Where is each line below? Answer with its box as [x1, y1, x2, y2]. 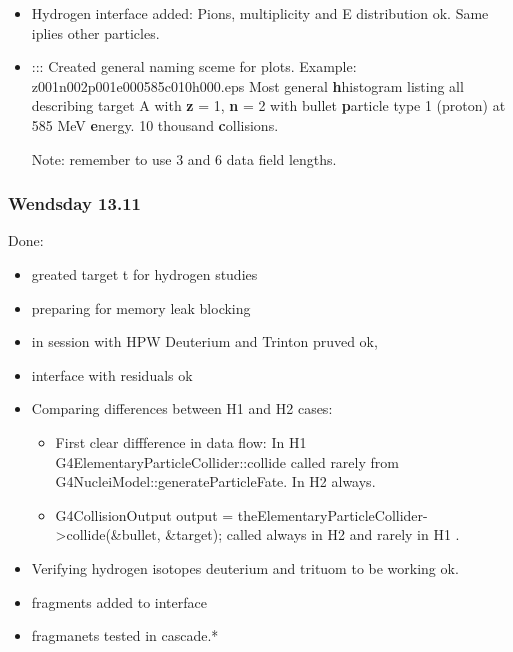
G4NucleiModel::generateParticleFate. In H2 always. [55, 471, 376, 492]
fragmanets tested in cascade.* [31, 625, 219, 646]
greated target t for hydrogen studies [31, 263, 258, 284]
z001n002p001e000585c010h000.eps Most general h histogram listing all [31, 75, 464, 96]
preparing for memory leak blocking [31, 297, 251, 318]
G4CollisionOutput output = [55, 504, 234, 525]
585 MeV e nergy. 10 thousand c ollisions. [31, 114, 279, 135]
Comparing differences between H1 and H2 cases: [31, 398, 333, 419]
